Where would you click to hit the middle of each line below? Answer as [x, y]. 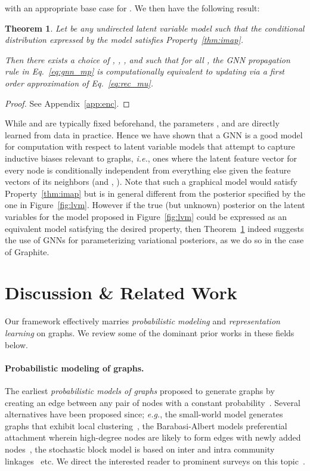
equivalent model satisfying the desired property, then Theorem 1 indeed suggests [154, 228]
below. [16, 344]
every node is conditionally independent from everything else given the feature [148, 170]
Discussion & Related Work [121, 292]
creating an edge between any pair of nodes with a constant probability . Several [153, 402]
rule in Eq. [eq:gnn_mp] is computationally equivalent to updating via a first [145, 71]
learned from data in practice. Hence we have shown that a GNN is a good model [154, 134]
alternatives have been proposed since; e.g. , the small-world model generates [144, 414]
